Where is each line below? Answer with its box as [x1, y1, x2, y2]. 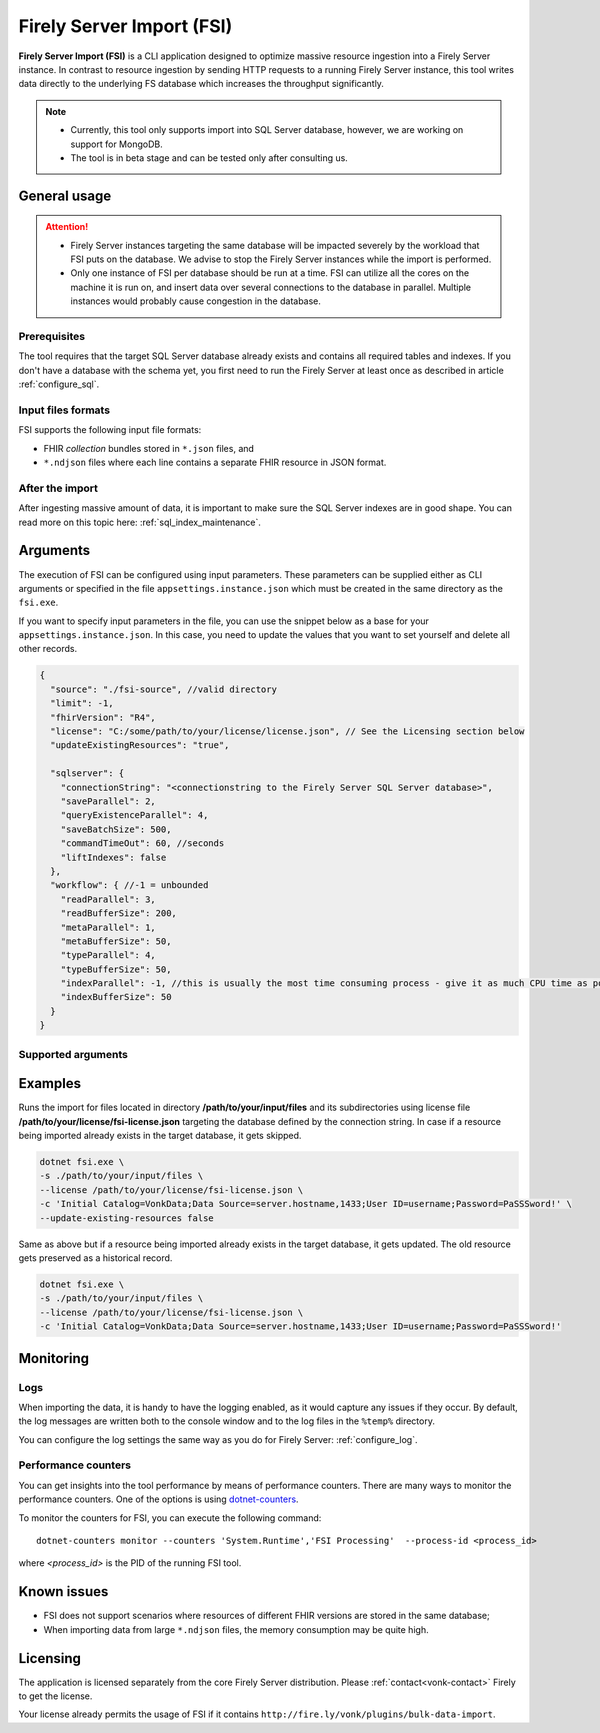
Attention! [45, 221, 89, 233]
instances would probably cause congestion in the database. [70, 295, 322, 307]
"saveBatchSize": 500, [60, 823, 172, 835]
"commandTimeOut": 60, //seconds [60, 838, 225, 849]
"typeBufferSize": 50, [60, 963, 172, 975]
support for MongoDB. [70, 138, 164, 150]
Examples [18, 1075, 82, 1092]
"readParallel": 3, [60, 893, 157, 905]
